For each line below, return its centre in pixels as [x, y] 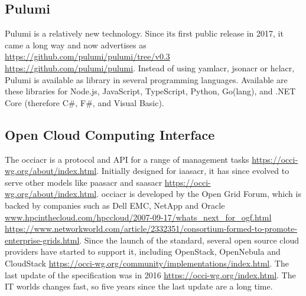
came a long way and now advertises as [76, 45]
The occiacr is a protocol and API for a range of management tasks [127, 159]
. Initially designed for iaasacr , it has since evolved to [193, 171]
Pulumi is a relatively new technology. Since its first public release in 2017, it [144, 33]
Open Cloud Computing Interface [110, 134]
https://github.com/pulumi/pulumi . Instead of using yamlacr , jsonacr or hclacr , [150, 68]
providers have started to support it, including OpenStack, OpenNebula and [143, 251]
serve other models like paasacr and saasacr [84, 182]
